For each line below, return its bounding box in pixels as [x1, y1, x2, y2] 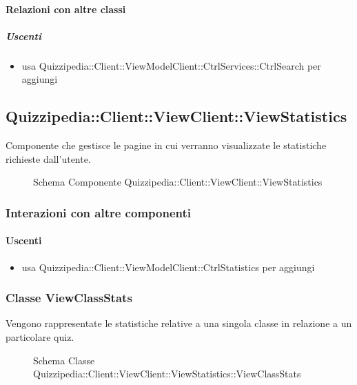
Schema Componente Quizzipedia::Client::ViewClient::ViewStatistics [33, 175, 323, 189]
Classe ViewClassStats [6, 289, 132, 306]
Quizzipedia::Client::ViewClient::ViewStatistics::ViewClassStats [33, 366, 301, 381]
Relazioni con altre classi [6, 1, 126, 16]
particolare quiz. [6, 329, 74, 344]
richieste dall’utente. [6, 151, 91, 166]
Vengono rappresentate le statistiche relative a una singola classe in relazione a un [6, 316, 352, 330]
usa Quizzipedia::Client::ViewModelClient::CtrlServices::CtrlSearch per [21, 58, 321, 72]
